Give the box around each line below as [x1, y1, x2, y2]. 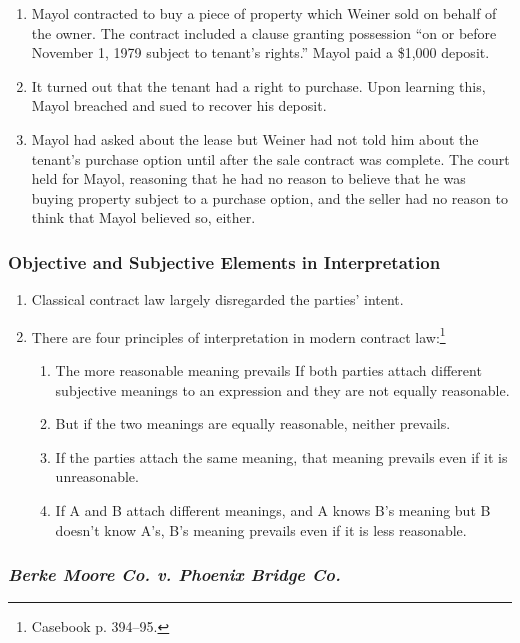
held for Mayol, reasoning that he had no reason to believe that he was [31, 168, 466, 189]
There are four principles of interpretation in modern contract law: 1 [31, 323, 446, 347]
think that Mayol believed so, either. [31, 207, 256, 228]
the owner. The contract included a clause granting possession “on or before [31, 22, 497, 43]
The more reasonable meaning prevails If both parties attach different [55, 360, 482, 380]
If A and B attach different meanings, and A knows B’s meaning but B [55, 499, 491, 520]
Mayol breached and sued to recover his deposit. [31, 95, 327, 116]
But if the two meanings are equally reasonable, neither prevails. [55, 413, 451, 434]
